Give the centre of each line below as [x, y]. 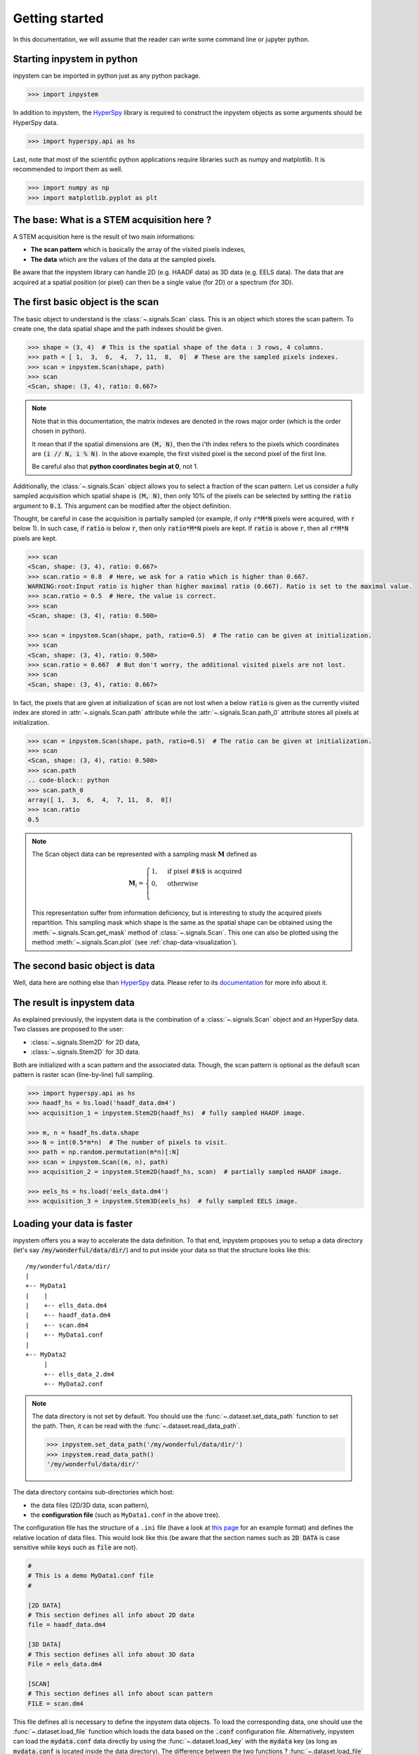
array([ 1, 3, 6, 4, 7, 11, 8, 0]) [100, 799]
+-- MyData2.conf [74, 1384]
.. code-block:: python [69, 780]
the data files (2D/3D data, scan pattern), [90, 1505]
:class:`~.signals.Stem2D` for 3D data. [85, 1052]
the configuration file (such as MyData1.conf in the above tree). [125, 1515]
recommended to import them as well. [68, 169]
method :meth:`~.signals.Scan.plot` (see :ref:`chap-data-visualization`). [135, 942]
